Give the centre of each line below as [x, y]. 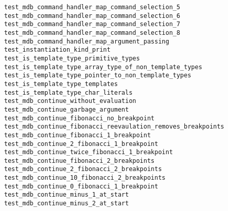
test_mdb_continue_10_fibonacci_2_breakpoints [85, 178]
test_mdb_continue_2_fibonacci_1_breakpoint [81, 144]
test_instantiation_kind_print [57, 50]
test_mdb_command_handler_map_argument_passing [87, 41]
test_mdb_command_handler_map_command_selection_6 [92, 16]
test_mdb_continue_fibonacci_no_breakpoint [79, 118]
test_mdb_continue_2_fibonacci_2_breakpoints [83, 169]
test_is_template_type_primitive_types [72, 58]
